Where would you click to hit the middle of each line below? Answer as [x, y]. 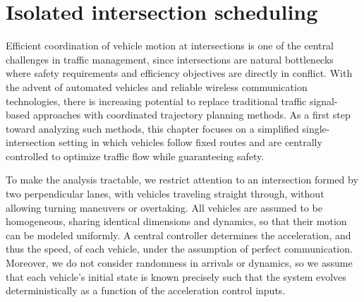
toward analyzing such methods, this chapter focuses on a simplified [152, 128]
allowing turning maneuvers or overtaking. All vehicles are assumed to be [164, 207]
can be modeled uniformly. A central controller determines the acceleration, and [178, 235]
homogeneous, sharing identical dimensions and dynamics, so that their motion [176, 221]
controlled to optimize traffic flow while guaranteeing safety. [135, 156]
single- [316, 128]
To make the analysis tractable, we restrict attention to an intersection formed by [182, 180]
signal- [323, 101]
